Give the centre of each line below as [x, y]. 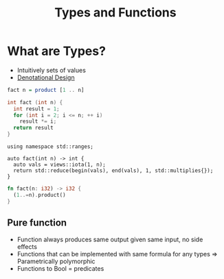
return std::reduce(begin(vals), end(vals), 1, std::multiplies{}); [113, 171]
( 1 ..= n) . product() [40, 195]
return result [33, 128]
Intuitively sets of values [51, 70]
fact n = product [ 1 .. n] [46, 90]
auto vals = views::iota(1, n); [60, 165]
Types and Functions [115, 13]
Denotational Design [46, 77]
